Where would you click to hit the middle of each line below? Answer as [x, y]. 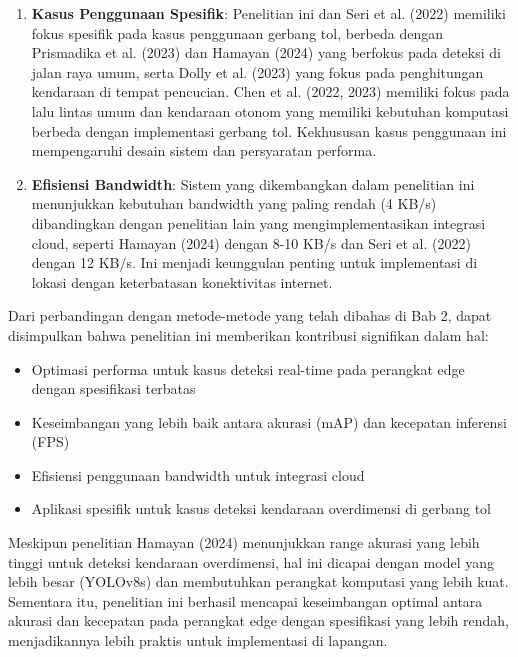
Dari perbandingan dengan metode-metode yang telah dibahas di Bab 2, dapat [250, 315]
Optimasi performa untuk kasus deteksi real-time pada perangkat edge [248, 368]
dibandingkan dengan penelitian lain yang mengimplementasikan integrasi [258, 222]
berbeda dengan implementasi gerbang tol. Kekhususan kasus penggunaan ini [269, 130]
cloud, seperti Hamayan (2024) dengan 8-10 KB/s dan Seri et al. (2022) [251, 242]
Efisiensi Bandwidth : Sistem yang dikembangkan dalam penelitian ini [253, 183]
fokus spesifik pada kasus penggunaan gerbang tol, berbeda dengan [237, 32]
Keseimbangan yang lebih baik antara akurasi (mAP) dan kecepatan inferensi [269, 421]
